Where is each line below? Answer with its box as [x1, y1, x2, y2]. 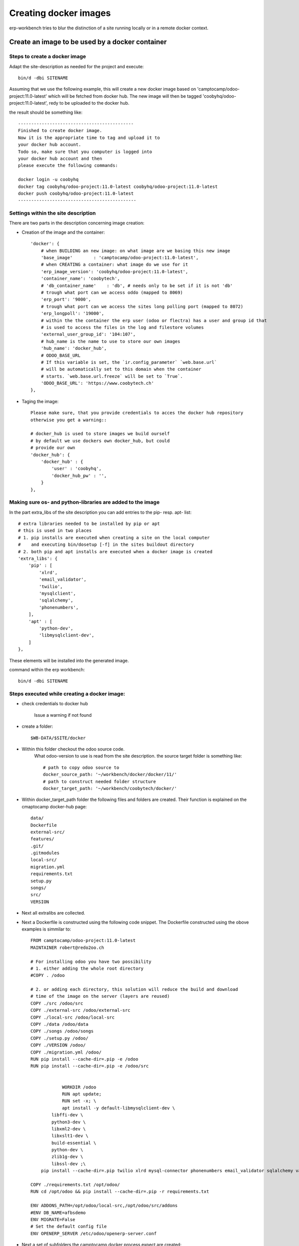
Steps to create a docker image [9, 53, 86, 60]
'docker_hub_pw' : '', [51, 472, 107, 478]
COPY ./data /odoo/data [30, 1022, 89, 1027]
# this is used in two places [18, 528, 92, 533]
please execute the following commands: [18, 162, 118, 168]
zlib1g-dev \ [51, 1154, 83, 1160]
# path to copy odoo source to [43, 765, 120, 770]
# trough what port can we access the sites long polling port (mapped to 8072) [40, 304, 244, 309]
